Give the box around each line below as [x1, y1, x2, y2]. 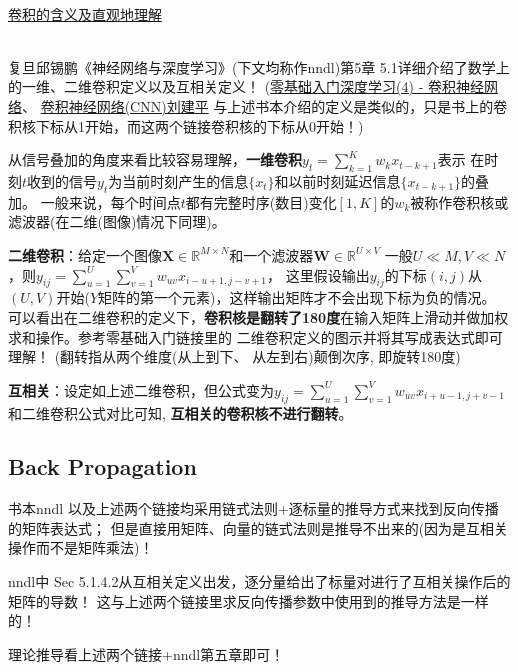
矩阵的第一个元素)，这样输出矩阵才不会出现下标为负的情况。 [98, 287, 496, 308]
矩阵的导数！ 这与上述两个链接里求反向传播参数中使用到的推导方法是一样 [8, 590, 489, 611]
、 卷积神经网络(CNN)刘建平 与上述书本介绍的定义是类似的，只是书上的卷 [22, 95, 508, 116]
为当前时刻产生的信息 [108, 170, 249, 191]
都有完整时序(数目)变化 [185, 191, 337, 212]
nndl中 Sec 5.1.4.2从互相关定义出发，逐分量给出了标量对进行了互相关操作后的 [8, 571, 511, 592]
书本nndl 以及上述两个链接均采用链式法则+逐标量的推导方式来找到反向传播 [8, 498, 499, 519]
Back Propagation [8, 451, 197, 482]
